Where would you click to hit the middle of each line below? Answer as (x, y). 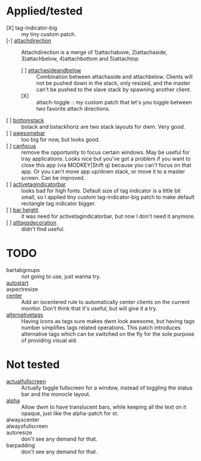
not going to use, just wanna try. (61, 276)
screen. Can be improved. (53, 178)
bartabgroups (23, 270)
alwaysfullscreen (27, 426)
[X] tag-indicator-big (32, 28)
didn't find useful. (43, 229)
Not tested (33, 365)
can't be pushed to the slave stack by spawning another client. (114, 89)
